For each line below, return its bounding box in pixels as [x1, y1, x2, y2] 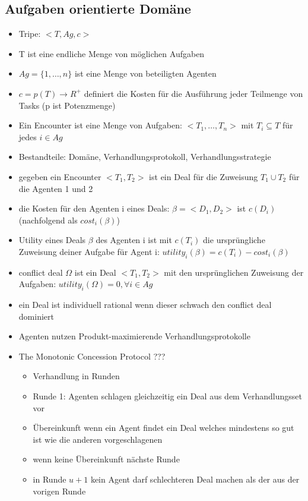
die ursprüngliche [203, 234, 265, 246]
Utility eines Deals [18, 234, 86, 246]
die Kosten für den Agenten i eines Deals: [18, 202, 170, 215]
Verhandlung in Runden [33, 370, 120, 382]
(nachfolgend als [18, 213, 78, 226]
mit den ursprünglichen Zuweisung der [164, 266, 304, 278]
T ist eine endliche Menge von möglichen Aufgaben [18, 47, 205, 59]
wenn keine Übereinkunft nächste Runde [33, 453, 180, 465]
